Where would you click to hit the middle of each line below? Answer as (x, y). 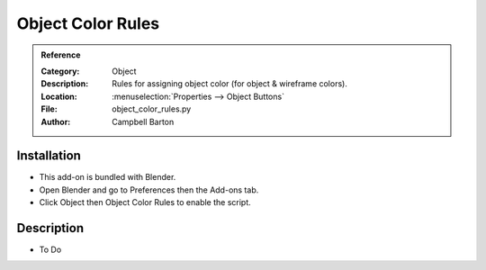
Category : (60, 71)
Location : (59, 96)
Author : (56, 121)
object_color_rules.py (152, 109)
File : (49, 109)
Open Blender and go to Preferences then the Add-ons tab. (149, 190)
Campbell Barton (143, 121)
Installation (49, 156)
